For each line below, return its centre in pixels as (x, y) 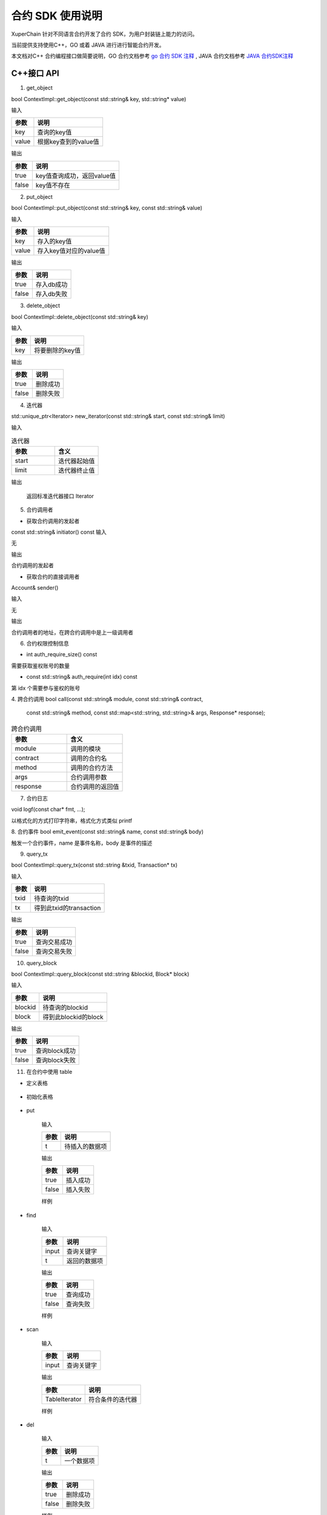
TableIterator (63, 1399)
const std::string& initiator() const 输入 (59, 532)
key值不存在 (53, 185)
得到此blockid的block (73, 1017)
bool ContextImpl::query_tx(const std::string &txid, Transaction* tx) (94, 865)
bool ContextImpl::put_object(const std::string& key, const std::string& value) (107, 208)
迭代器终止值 (77, 471)
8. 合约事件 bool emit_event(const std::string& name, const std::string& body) (107, 832)
